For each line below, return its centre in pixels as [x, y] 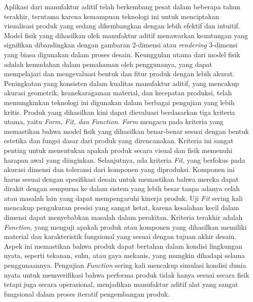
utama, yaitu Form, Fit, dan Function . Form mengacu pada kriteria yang [114, 121]
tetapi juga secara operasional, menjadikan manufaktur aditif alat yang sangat [121, 284]
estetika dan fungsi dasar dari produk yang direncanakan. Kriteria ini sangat [119, 140]
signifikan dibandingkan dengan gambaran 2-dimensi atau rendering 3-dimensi [121, 45]
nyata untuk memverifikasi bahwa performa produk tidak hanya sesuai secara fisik [127, 274]
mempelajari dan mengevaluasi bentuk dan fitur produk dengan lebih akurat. [119, 74]
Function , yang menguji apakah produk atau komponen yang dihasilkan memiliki [125, 226]
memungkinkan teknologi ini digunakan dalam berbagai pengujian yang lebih [119, 102]
